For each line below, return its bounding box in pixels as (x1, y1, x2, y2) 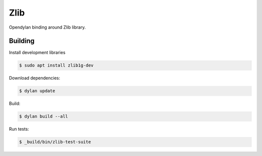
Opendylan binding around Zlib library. (9, 24, 86, 30)
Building (9, 37, 35, 45)
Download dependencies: (9, 75, 60, 81)
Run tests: (9, 126, 29, 132)
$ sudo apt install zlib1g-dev (19, 63, 94, 68)
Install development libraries (9, 50, 65, 55)
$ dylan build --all (19, 114, 68, 119)
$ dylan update (19, 88, 55, 94)
